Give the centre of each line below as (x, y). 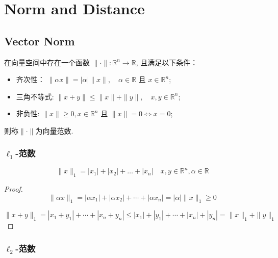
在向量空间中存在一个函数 (47, 62)
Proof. (14, 189)
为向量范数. (54, 130)
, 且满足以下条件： (167, 62)
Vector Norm (40, 41)
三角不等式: (35, 96)
